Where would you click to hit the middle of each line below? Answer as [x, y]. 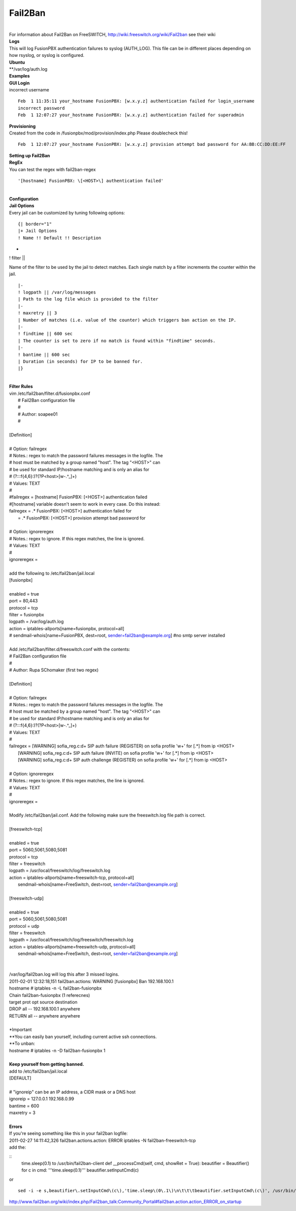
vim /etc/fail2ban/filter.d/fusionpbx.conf [50, 393]
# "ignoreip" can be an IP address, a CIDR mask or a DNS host [72, 1092]
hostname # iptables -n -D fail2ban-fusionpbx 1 [57, 1050]
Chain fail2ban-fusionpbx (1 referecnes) [50, 995]
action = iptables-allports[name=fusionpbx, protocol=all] [67, 628]
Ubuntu [17, 62]
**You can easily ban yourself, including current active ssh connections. [83, 1037]
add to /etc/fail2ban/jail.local [38, 1071]
